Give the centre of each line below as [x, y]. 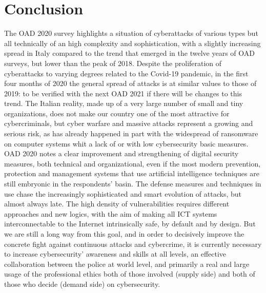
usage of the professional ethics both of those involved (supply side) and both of [130, 274]
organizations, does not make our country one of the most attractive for [117, 113]
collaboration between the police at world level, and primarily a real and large [127, 264]
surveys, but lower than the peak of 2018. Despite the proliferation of [113, 63]
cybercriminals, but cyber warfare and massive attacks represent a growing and [129, 123]
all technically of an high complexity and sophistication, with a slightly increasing [132, 43]
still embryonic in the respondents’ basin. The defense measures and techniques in [133, 184]
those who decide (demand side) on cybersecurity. [82, 284]
